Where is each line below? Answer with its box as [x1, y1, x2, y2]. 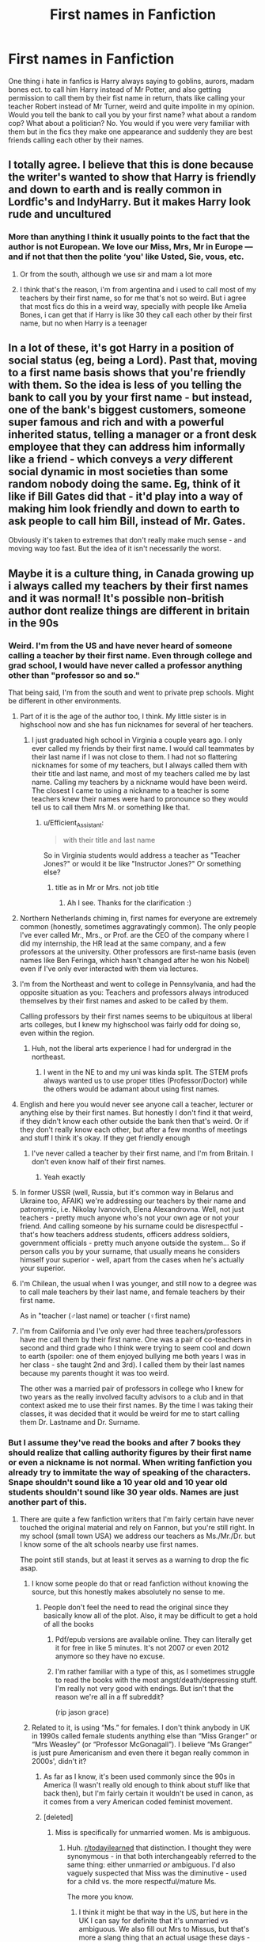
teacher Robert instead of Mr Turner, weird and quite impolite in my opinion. [8, 101, 256, 111]
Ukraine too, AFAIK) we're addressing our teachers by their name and [19, 1196, 247, 1205]
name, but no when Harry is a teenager [19, 318, 148, 328]
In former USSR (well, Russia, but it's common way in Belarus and [19, 1187, 233, 1197]
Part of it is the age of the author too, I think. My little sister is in [19, 711, 227, 722]
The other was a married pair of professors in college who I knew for [19, 1384, 244, 1393]
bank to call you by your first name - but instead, [8, 390, 253, 405]
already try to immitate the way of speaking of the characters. [8, 1467, 251, 1478]
